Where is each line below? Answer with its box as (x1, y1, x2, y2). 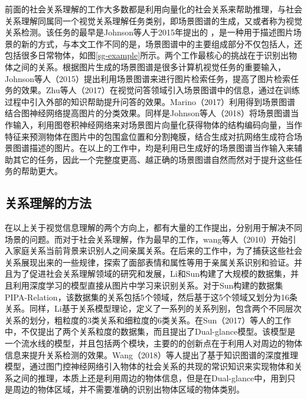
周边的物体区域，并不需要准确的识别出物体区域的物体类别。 (12, 383, 244, 395)
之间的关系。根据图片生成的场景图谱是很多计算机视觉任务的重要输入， (12, 60, 286, 73)
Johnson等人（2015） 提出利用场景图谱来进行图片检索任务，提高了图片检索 (5, 72, 291, 84)
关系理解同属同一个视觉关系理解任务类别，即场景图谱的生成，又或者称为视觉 (5, 14, 302, 27)
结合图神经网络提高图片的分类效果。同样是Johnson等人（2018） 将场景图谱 (5, 107, 291, 119)
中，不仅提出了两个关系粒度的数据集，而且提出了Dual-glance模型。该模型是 (5, 325, 296, 338)
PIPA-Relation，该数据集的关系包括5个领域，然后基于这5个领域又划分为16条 (5, 290, 298, 303)
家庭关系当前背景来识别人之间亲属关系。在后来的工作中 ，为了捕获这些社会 (12, 244, 302, 257)
